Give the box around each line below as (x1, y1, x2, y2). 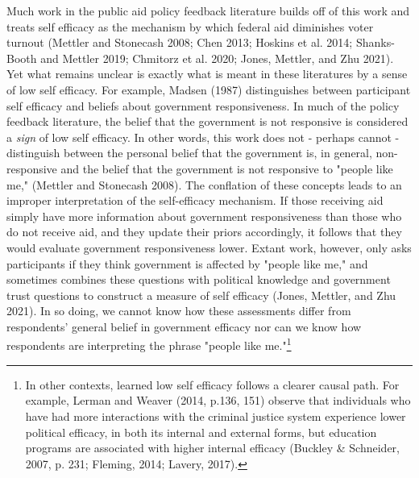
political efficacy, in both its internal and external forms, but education (25, 423, 377, 440)
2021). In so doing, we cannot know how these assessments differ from (6, 302, 351, 319)
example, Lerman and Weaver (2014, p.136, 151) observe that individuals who (25, 392, 411, 409)
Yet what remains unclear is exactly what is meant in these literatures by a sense (6, 65, 408, 82)
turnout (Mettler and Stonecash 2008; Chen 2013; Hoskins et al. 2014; (6, 34, 353, 51)
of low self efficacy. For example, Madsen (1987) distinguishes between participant (6, 81, 411, 98)
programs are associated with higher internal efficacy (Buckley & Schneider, (25, 439, 400, 456)
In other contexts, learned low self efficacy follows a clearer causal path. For (25, 376, 400, 393)
